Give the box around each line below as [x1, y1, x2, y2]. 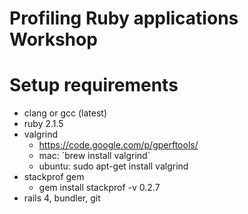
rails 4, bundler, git [23, 192, 101, 204]
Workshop [9, 28, 98, 51]
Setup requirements [9, 74, 179, 97]
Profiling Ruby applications [9, 7, 239, 30]
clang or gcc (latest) [23, 107, 108, 119]
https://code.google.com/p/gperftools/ [38, 139, 199, 151]
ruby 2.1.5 [23, 118, 64, 130]
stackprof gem [23, 171, 85, 183]
